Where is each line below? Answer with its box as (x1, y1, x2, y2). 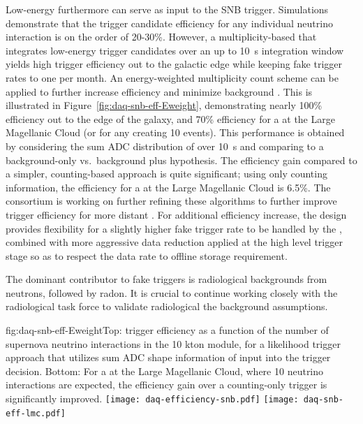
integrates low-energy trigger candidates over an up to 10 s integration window (6, 43, 344, 57)
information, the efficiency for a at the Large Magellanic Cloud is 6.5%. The (6, 180, 331, 194)
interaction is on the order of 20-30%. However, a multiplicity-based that (6, 29, 317, 44)
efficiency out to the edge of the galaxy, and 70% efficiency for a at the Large (6, 111, 335, 126)
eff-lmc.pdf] (6, 408, 66, 418)
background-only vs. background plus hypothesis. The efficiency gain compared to (6, 152, 357, 167)
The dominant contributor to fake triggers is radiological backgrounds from (6, 272, 327, 286)
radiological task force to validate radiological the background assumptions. (6, 299, 328, 314)
